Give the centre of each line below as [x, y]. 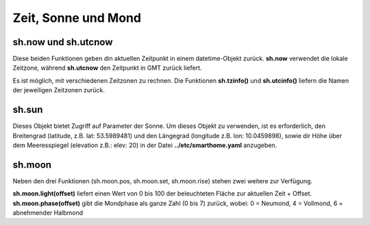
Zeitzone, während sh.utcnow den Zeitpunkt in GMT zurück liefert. [107, 68]
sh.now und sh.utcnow [63, 42]
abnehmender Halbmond [48, 213]
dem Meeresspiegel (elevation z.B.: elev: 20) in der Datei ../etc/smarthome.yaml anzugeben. [145, 145]
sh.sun [28, 110]
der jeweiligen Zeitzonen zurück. [59, 90]
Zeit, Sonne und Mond [77, 18]
